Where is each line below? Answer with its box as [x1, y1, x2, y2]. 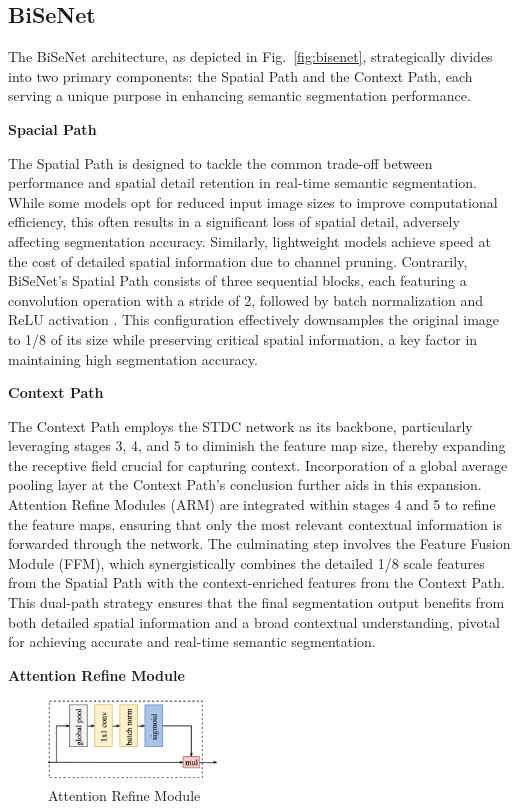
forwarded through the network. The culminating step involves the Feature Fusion [8, 533, 511, 554]
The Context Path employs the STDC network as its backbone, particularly [8, 415, 473, 436]
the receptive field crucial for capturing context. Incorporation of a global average [8, 454, 508, 475]
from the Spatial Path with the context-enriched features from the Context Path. [8, 572, 505, 593]
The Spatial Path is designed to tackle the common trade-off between [8, 152, 433, 173]
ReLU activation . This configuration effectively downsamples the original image [8, 309, 500, 330]
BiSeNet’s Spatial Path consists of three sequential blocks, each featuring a [8, 270, 467, 291]
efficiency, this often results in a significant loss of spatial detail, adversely [8, 211, 460, 232]
